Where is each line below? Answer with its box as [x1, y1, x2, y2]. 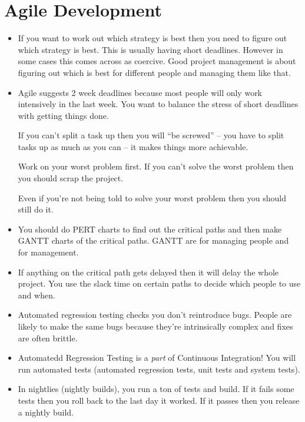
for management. [18, 246, 79, 258]
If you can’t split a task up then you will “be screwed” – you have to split [18, 129, 284, 141]
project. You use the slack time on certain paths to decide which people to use [18, 277, 301, 290]
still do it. [18, 203, 54, 215]
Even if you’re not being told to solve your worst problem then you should [18, 191, 287, 204]
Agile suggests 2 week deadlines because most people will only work [18, 86, 263, 98]
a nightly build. [18, 406, 74, 418]
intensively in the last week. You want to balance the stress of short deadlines [18, 98, 299, 110]
